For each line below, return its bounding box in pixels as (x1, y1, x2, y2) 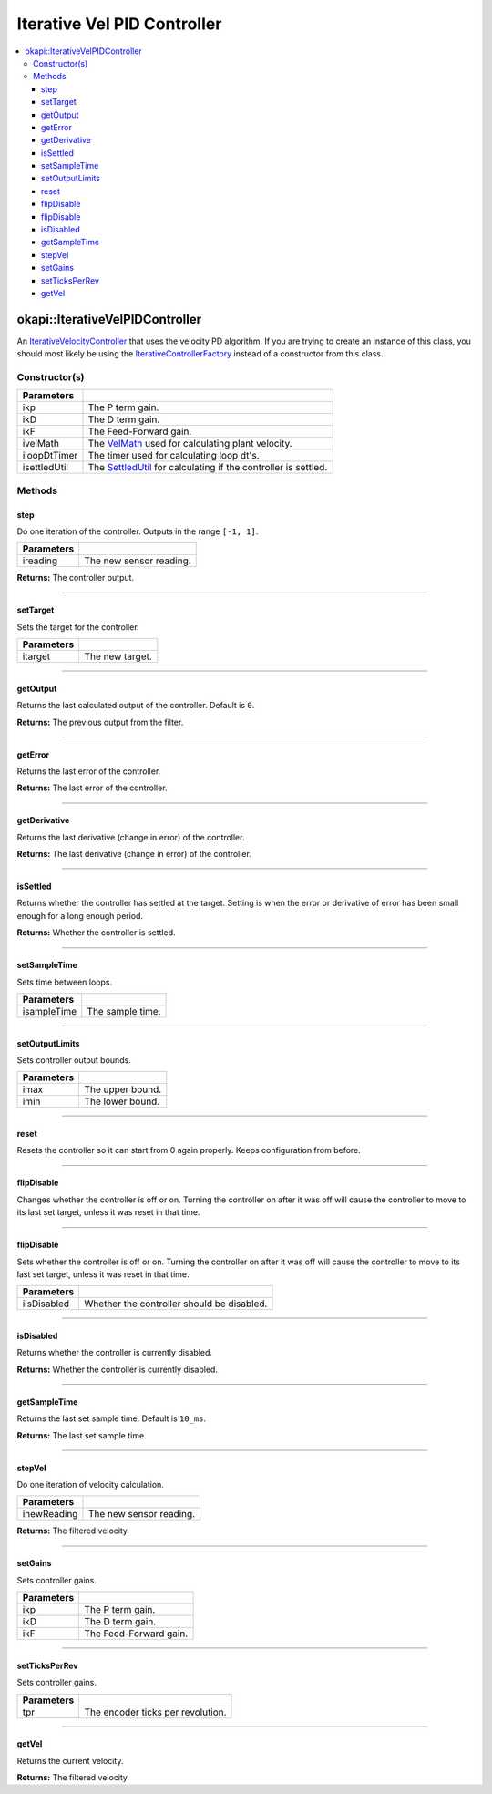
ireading (22, 554, 58, 567)
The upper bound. (84, 1083, 162, 1096)
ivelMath (22, 438, 59, 450)
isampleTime (22, 1005, 77, 1018)
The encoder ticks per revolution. (84, 1706, 227, 1718)
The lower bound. (84, 1095, 160, 1108)
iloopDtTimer (22, 449, 78, 462)
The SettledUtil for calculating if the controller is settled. (87, 461, 328, 474)
